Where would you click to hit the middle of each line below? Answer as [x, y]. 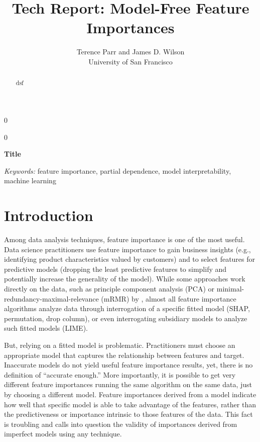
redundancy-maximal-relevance [51, 298]
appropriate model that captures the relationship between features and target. [124, 355]
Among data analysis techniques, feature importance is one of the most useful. [124, 239]
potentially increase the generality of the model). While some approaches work [125, 279]
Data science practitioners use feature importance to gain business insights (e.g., [127, 249]
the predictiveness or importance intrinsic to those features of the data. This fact [128, 414]
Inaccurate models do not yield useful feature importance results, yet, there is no [128, 365]
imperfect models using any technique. [63, 434]
